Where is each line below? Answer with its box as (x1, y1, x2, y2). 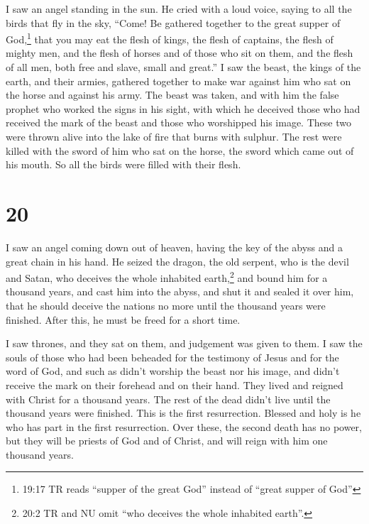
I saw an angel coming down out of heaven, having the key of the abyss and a (6, 239, 343, 254)
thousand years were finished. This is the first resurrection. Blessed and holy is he (6, 405, 361, 420)
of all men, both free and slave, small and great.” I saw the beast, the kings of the (6, 60, 361, 75)
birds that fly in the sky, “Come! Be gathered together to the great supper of (6, 15, 341, 30)
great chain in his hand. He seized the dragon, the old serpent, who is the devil (6, 253, 349, 268)
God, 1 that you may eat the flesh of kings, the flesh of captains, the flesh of (6, 30, 334, 46)
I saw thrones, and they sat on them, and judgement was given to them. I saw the (6, 336, 363, 351)
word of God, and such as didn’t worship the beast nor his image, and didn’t (6, 364, 340, 378)
